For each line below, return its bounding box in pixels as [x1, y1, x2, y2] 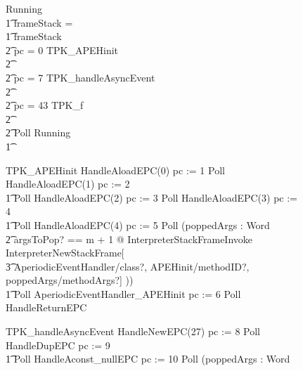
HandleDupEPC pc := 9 [6, 337, 110, 352]
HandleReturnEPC [6, 300, 87, 315]
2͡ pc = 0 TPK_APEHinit [6, 42, 119, 57]
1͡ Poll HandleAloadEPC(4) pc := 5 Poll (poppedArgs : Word [6, 217, 270, 232]
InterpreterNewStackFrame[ [6, 245, 124, 260]
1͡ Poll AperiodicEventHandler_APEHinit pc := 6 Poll [6, 286, 241, 301]
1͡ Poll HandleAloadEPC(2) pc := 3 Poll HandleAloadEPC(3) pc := [6, 190, 298, 204]
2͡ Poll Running [6, 125, 71, 140]
